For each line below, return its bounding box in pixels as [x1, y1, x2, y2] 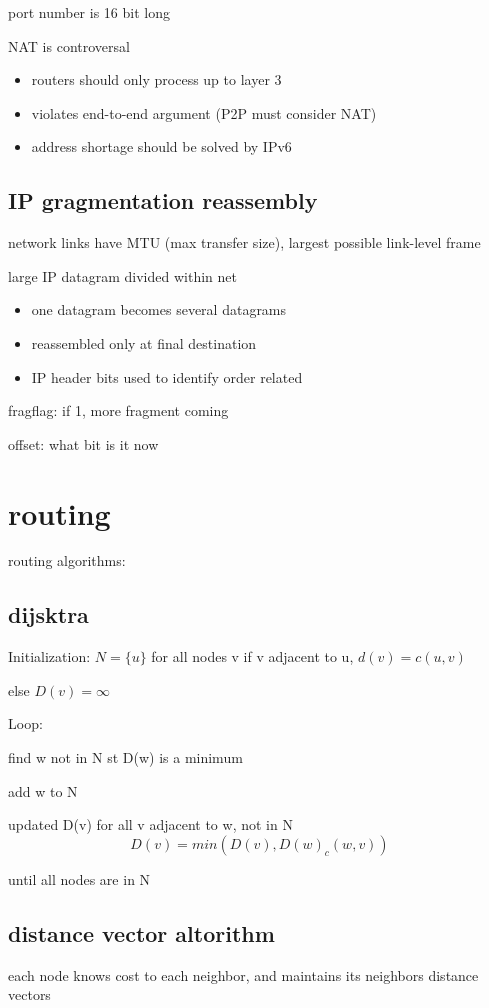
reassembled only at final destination [31, 332, 257, 353]
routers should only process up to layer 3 [31, 69, 282, 90]
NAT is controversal [8, 35, 130, 56]
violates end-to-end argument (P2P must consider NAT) [31, 102, 377, 123]
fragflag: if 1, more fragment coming [8, 400, 229, 421]
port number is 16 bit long [8, 2, 170, 22]
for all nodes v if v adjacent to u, [151, 646, 354, 667]
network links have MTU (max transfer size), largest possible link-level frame [8, 232, 481, 253]
